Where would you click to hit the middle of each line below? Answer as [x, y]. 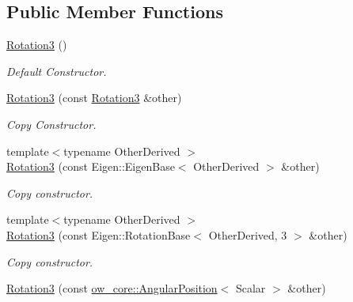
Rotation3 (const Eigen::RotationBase [99, 234]
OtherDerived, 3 [248, 234]
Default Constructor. [57, 71]
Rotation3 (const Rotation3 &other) [94, 98]
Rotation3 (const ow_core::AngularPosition [112, 288]
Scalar [251, 288]
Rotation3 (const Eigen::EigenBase [91, 166]
